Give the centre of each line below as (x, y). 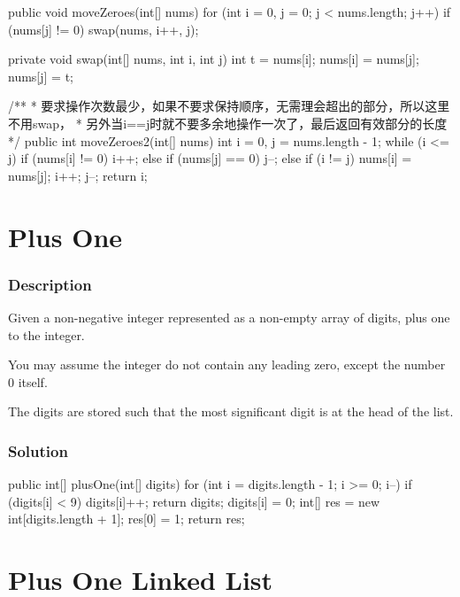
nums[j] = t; (41, 76)
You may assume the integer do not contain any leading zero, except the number (227, 364)
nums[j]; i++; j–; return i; (78, 175)
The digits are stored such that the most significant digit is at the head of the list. (231, 411)
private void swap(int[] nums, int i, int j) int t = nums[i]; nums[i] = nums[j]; (214, 59)
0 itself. (28, 381)
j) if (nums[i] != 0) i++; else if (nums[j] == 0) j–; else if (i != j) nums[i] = (210, 158)
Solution (38, 450)
